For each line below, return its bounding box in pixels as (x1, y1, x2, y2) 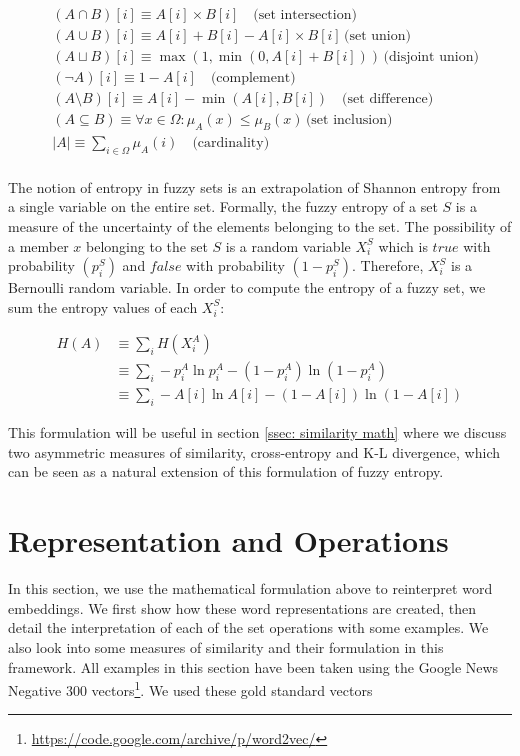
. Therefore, (352, 255, 424, 276)
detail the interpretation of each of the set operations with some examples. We (8, 617, 489, 638)
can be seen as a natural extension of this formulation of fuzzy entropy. (8, 461, 444, 482)
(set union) (344, 29, 411, 44)
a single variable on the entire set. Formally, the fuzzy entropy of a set (8, 196, 438, 217)
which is (378, 235, 428, 256)
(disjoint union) (383, 50, 479, 65)
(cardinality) (192, 136, 270, 150)
